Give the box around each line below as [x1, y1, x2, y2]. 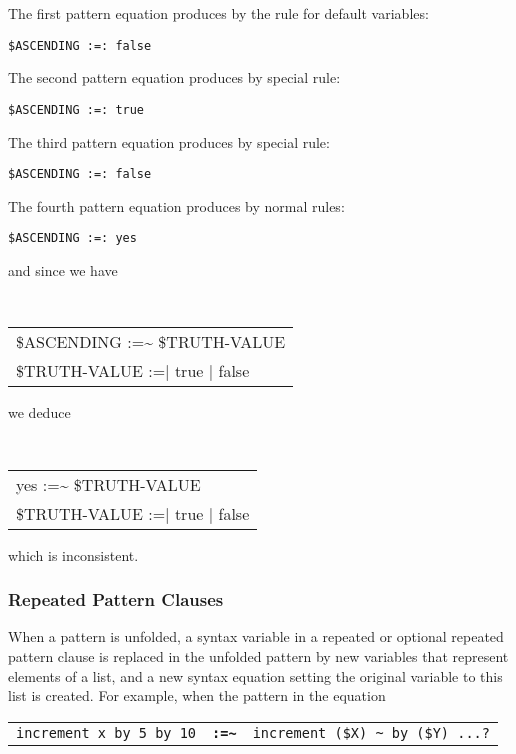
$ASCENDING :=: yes [8, 231, 137, 246]
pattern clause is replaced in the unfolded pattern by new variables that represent [8, 645, 509, 666]
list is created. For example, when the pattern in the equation [8, 685, 386, 706]
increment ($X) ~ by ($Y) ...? [252, 724, 490, 741]
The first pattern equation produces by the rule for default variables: [8, 3, 429, 23]
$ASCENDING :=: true [8, 102, 145, 117]
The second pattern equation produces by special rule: [8, 67, 341, 88]
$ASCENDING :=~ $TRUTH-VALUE [16, 330, 286, 354]
